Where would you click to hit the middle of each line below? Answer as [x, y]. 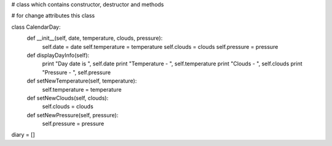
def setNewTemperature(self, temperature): [82, 81]
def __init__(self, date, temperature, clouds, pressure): [95, 38]
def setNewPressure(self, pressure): [73, 115]
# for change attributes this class [53, 16]
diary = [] [23, 135]
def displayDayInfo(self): [58, 55]
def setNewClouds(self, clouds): [68, 98]
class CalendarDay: [36, 27]
